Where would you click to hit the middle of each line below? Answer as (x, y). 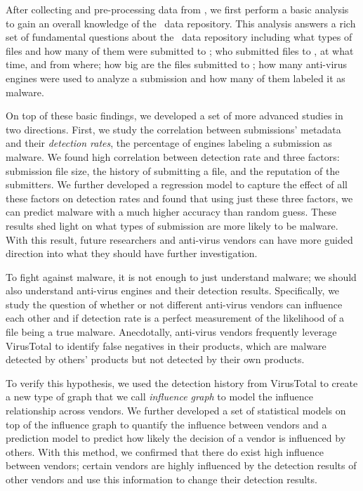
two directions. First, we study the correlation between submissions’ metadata (173, 129)
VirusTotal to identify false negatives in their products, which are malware (166, 345)
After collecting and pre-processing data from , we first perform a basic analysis (177, 9)
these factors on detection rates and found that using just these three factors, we (179, 198)
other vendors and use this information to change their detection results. (161, 479)
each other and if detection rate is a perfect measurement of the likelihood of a (175, 318)
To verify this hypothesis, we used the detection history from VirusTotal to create (182, 382)
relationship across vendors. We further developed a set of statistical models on (176, 411)
